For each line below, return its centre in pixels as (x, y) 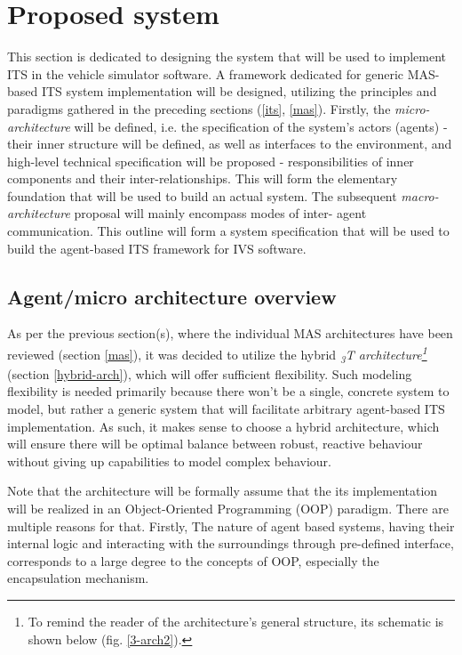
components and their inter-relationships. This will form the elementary (203, 178)
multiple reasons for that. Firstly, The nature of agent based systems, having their (231, 526)
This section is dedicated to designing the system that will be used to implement (227, 57)
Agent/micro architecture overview (172, 296)
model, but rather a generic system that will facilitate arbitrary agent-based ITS (226, 409)
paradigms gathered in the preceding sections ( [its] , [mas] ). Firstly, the (199, 108)
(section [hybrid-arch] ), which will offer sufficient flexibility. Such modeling (210, 373)
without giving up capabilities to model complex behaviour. (169, 461)
